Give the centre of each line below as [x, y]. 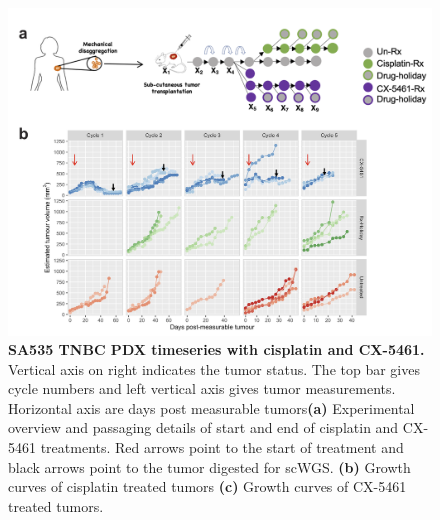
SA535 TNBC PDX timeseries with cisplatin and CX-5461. [216, 349]
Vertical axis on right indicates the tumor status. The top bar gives [214, 368]
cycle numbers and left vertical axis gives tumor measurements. [202, 388]
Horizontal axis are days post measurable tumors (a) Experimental [211, 407]
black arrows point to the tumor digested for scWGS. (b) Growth [209, 466]
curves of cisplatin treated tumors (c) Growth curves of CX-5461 [207, 486]
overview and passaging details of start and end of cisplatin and [203, 427]
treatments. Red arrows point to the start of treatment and [222, 447]
